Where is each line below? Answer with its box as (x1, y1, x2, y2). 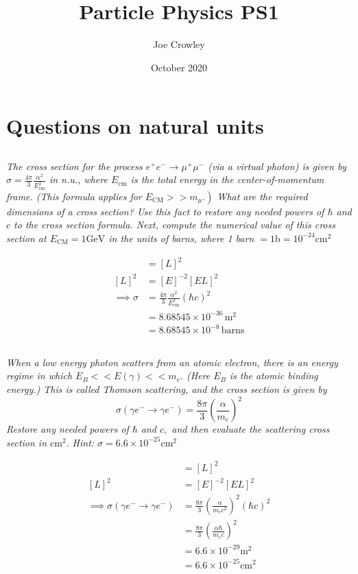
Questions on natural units (6, 112, 264, 140)
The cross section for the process (6, 158, 143, 173)
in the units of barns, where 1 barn (108, 230, 254, 245)
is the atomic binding (229, 368, 318, 383)
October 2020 (150, 60, 208, 74)
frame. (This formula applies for (6, 189, 142, 203)
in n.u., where (49, 172, 108, 187)
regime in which (6, 368, 73, 383)
